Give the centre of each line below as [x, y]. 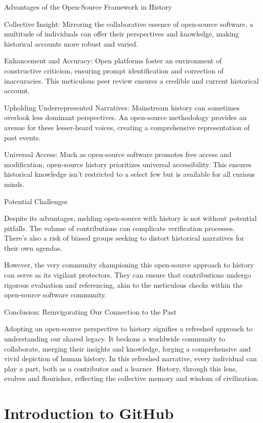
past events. [23, 137]
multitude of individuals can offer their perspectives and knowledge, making [122, 34]
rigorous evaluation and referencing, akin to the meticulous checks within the [123, 284]
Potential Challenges [36, 201]
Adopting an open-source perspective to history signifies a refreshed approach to [128, 329]
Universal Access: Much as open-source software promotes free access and [118, 154]
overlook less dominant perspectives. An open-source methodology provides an [125, 117]
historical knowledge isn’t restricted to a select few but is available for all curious [130, 174]
